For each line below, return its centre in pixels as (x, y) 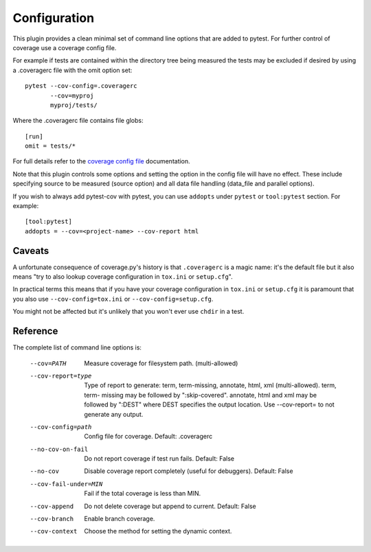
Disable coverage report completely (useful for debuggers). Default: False (189, 471)
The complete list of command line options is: (77, 347)
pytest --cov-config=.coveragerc (81, 86)
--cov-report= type (61, 376)
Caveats (31, 251)
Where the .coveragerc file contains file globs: (78, 121)
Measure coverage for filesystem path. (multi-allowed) (161, 363)
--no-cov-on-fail (59, 449)
